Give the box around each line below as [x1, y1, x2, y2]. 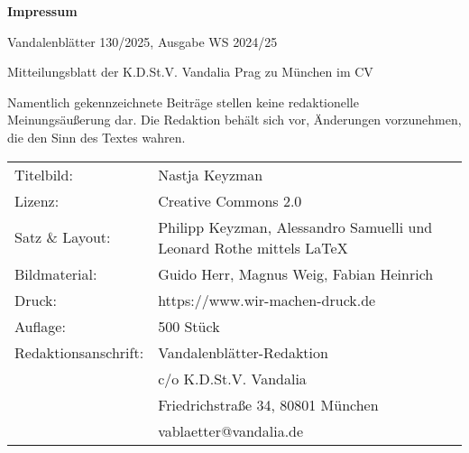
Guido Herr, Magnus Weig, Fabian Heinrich [158, 263, 434, 284]
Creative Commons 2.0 [158, 190, 302, 211]
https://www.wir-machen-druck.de [158, 289, 376, 310]
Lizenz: [14, 190, 60, 211]
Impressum [7, 2, 78, 20]
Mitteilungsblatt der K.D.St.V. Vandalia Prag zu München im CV [7, 62, 373, 81]
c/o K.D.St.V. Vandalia [158, 367, 307, 389]
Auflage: [14, 315, 66, 337]
